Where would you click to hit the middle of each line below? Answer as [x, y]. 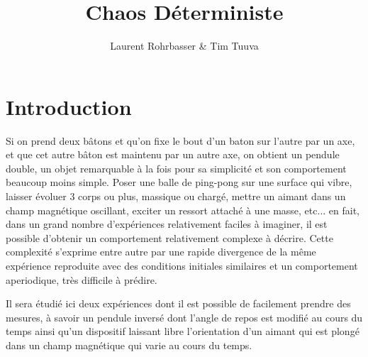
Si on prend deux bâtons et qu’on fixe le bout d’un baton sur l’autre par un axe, [180, 140]
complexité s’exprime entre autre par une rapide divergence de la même [161, 252]
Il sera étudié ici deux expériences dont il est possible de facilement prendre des [178, 303]
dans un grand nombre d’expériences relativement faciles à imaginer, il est [167, 224]
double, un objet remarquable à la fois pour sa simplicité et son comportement [176, 168]
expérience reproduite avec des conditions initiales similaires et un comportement [182, 265]
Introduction [69, 106]
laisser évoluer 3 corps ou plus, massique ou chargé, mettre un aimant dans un [176, 196]
